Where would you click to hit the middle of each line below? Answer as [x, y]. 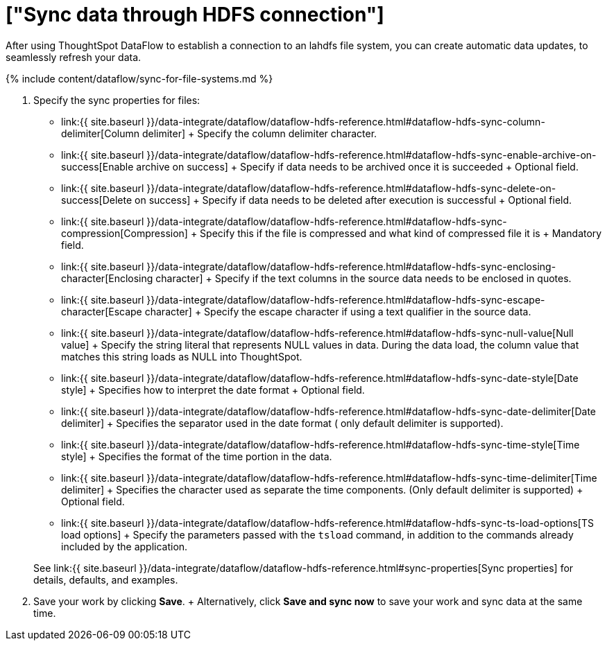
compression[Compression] [125, 233]
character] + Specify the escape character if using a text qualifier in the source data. [338, 311]
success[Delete [97, 200]
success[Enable [97, 166]
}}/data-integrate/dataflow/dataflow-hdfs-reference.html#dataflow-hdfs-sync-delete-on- [351, 188]
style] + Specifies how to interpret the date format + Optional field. [213, 390]
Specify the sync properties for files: [117, 100]
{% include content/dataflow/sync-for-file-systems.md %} [139, 78]
